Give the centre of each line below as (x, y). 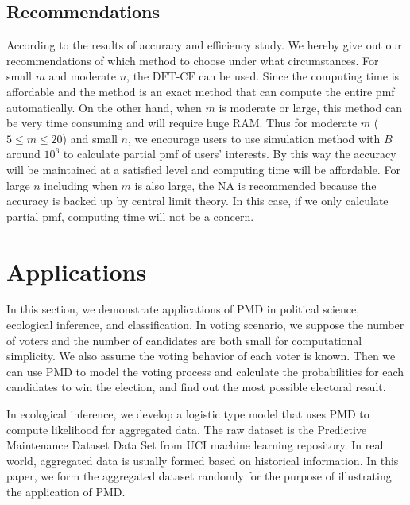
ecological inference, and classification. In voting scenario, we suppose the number (205, 325)
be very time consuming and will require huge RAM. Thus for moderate (182, 123)
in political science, (313, 309)
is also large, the (174, 185)
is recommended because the (307, 185)
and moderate (83, 76)
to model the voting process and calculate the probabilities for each (240, 371)
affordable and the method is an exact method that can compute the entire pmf (201, 91)
